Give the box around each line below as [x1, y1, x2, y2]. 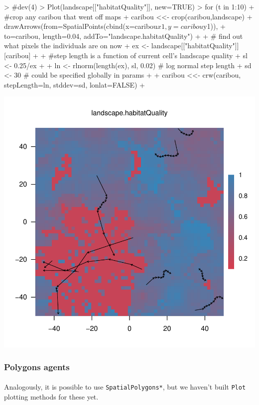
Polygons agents [4, 360, 70, 373]
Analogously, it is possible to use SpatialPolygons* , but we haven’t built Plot [4, 382, 246, 392]
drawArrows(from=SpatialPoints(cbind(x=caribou [4, 21, 157, 31]
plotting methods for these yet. [4, 392, 99, 402]
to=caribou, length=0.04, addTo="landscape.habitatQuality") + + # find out [4, 30, 243, 41]
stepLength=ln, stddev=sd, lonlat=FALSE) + [4, 79, 145, 90]
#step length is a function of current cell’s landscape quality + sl [48, 50, 248, 60]
